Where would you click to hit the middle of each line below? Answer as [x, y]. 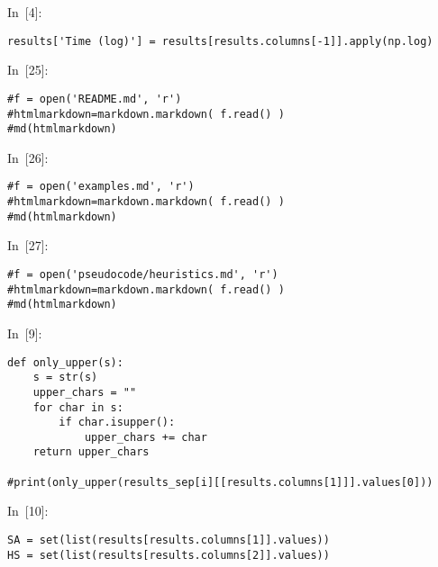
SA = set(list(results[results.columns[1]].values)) [169, 540]
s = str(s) [65, 378]
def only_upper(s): [65, 362]
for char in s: [78, 407]
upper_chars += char [146, 437]
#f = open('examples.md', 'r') [101, 187]
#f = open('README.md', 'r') [95, 99]
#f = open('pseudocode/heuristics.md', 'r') [143, 274]
